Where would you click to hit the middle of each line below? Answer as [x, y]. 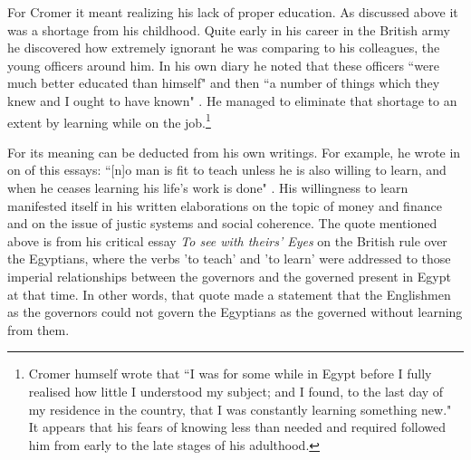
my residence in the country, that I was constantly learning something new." [240, 409]
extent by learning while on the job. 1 [109, 120]
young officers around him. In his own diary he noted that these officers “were [223, 65]
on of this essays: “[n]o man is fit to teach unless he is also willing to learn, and [227, 170]
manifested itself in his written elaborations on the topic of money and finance [225, 205]
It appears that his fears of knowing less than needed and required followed [237, 427]
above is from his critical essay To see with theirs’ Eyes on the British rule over [227, 240]
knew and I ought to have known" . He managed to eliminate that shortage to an [232, 100]
